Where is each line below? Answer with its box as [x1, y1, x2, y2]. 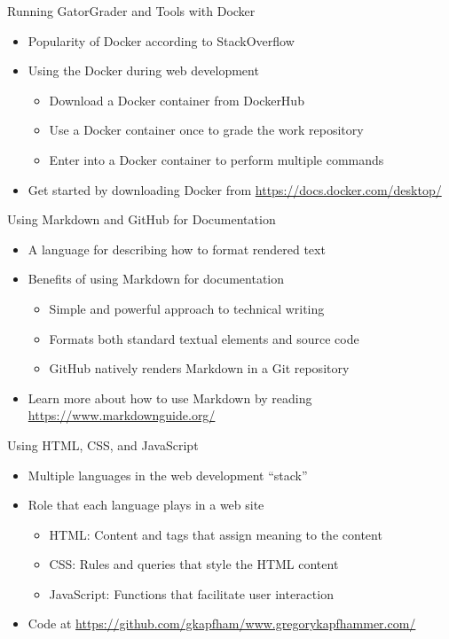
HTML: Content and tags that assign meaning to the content [49, 525, 382, 543]
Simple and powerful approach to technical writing [49, 299, 325, 317]
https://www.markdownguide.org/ [28, 406, 216, 425]
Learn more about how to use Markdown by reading [28, 388, 312, 407]
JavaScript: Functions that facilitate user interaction [49, 584, 334, 603]
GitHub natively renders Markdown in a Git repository [49, 359, 350, 378]
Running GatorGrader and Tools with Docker [7, 2, 256, 19]
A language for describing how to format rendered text [28, 239, 326, 258]
